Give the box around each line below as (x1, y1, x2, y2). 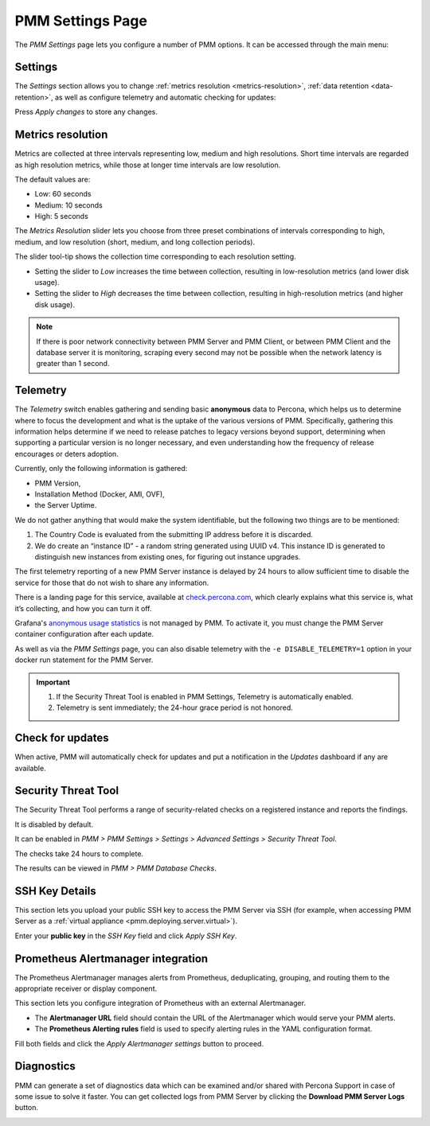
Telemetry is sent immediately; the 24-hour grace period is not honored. (56, 703, 294, 712)
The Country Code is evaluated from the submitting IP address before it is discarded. (34, 530, 314, 540)
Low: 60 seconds (34, 189, 92, 199)
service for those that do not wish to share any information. (14, 578, 209, 587)
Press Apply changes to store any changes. (14, 107, 158, 117)
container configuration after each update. (14, 629, 154, 639)
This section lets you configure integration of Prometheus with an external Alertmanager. (14, 999, 307, 1008)
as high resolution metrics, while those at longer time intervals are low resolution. (14, 160, 281, 169)
